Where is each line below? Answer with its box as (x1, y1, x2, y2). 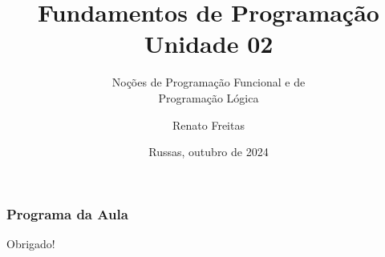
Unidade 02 (144, 27, 274, 60)
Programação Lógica (158, 89, 259, 106)
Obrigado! (6, 235, 55, 251)
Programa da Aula (6, 203, 128, 223)
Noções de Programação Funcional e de (111, 74, 306, 90)
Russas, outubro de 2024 (148, 143, 269, 160)
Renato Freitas (172, 116, 245, 133)
